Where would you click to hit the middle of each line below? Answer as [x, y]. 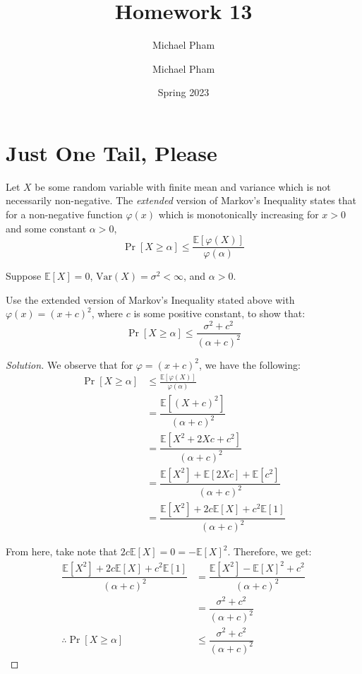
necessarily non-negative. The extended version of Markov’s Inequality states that [181, 200]
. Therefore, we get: [270, 551]
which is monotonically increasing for [239, 214]
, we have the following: [250, 364]
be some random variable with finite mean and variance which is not [183, 186]
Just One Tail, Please [111, 152]
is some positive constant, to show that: [219, 313]
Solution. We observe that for [70, 364]
